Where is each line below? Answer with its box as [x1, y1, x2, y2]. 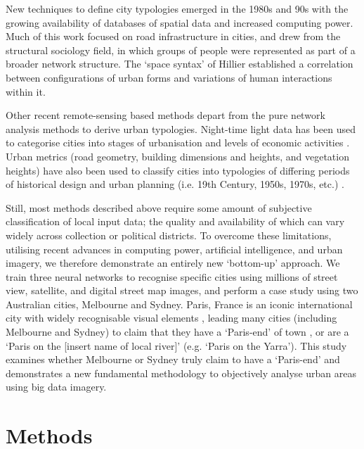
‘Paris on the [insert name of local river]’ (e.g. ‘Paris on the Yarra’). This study [6, 338, 347, 353]
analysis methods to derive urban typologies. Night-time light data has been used [6, 121, 356, 136]
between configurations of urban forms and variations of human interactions [6, 70, 332, 84]
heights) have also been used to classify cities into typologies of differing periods [6, 163, 350, 177]
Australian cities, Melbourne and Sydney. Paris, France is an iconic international [6, 296, 353, 311]
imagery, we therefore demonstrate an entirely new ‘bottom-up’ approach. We [6, 255, 340, 270]
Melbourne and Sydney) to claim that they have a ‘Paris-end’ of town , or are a [6, 324, 349, 339]
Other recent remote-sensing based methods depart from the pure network [6, 108, 325, 122]
